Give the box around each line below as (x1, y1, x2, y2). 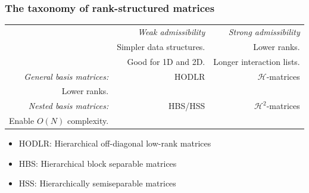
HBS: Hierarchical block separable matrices (18, 157, 177, 169)
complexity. (67, 114, 109, 127)
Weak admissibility (138, 25, 205, 38)
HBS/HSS (168, 99, 205, 112)
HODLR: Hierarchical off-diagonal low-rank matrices (18, 137, 211, 150)
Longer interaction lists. (213, 55, 300, 67)
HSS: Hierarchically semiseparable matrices (18, 177, 176, 189)
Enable (9, 114, 35, 127)
